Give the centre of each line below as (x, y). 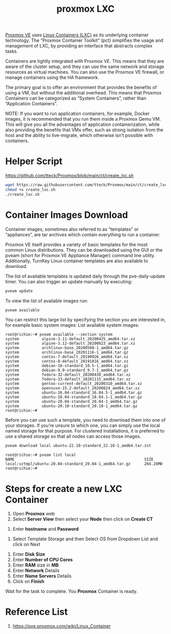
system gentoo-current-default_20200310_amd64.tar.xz (74, 384)
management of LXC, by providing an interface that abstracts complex (79, 46)
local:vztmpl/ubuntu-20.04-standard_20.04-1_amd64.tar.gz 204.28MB (84, 464)
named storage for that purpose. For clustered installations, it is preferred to (85, 431)
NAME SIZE (79, 460)
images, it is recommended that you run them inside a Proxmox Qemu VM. (83, 119)
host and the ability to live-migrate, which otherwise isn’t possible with (79, 135)
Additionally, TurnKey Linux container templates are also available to (77, 261)
